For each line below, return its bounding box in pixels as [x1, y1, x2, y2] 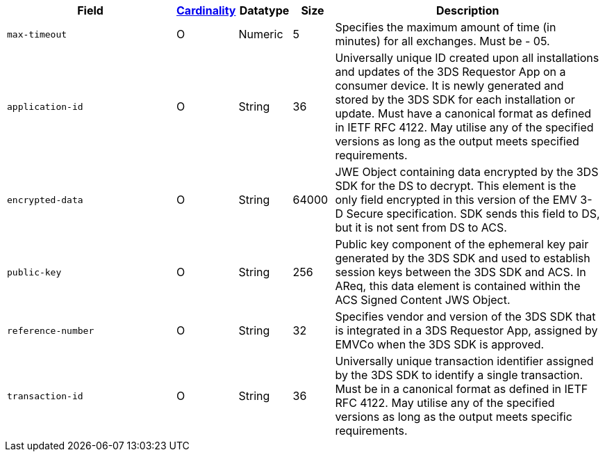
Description [436, 3, 499, 17]
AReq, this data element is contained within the [335, 279, 581, 293]
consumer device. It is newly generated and [335, 79, 564, 93]
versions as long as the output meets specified [335, 134, 579, 148]
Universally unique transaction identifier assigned [335, 354, 594, 368]
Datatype [239, 3, 290, 17]
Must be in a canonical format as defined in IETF [335, 382, 588, 396]
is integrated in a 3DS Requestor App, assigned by [335, 323, 598, 337]
